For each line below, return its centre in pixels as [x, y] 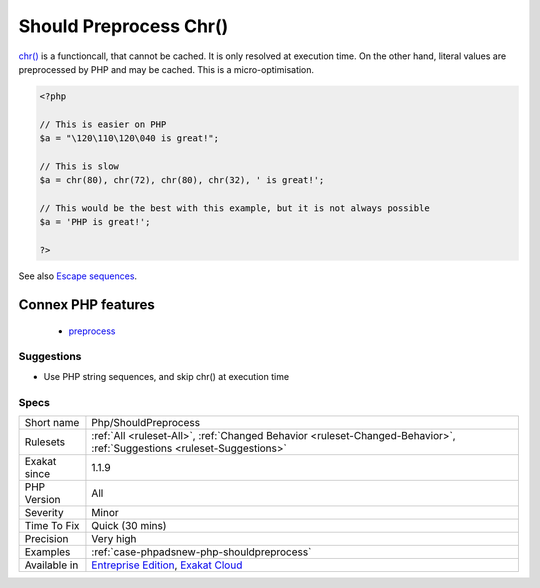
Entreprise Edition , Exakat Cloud [167, 565]
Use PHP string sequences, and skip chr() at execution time [166, 376]
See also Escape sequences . [78, 276]
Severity [44, 512]
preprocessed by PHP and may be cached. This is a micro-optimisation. [166, 69]
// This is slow [79, 166]
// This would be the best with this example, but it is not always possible [234, 208]
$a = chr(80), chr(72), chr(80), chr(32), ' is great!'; [182, 180]
